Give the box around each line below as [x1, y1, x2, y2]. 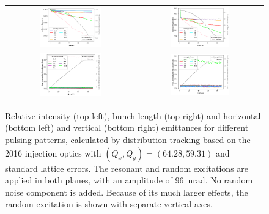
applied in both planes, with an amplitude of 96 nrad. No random [5, 174, 253, 186]
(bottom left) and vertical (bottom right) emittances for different [5, 121, 249, 134]
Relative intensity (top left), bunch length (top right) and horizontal [5, 109, 261, 122]
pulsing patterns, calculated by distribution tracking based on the [5, 133, 251, 146]
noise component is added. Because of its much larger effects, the [5, 185, 248, 198]
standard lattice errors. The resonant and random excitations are [5, 161, 249, 174]
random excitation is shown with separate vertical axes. [5, 197, 213, 210]
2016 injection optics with [5, 146, 101, 159]
